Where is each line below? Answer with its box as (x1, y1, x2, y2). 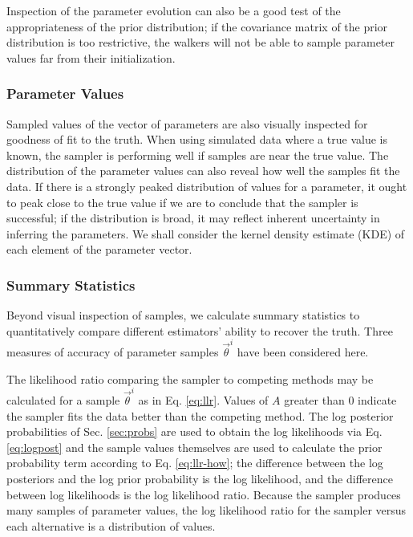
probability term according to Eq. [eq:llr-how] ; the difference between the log (6, 454, 383, 471)
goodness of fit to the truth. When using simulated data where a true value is (6, 131, 387, 148)
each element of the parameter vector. (6, 241, 192, 258)
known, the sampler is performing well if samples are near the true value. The (6, 146, 389, 163)
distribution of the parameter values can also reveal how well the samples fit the (6, 162, 400, 179)
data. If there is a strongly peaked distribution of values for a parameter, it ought (6, 177, 407, 194)
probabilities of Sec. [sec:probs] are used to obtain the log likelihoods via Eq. (6, 423, 383, 440)
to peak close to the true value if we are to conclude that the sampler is (6, 193, 358, 210)
